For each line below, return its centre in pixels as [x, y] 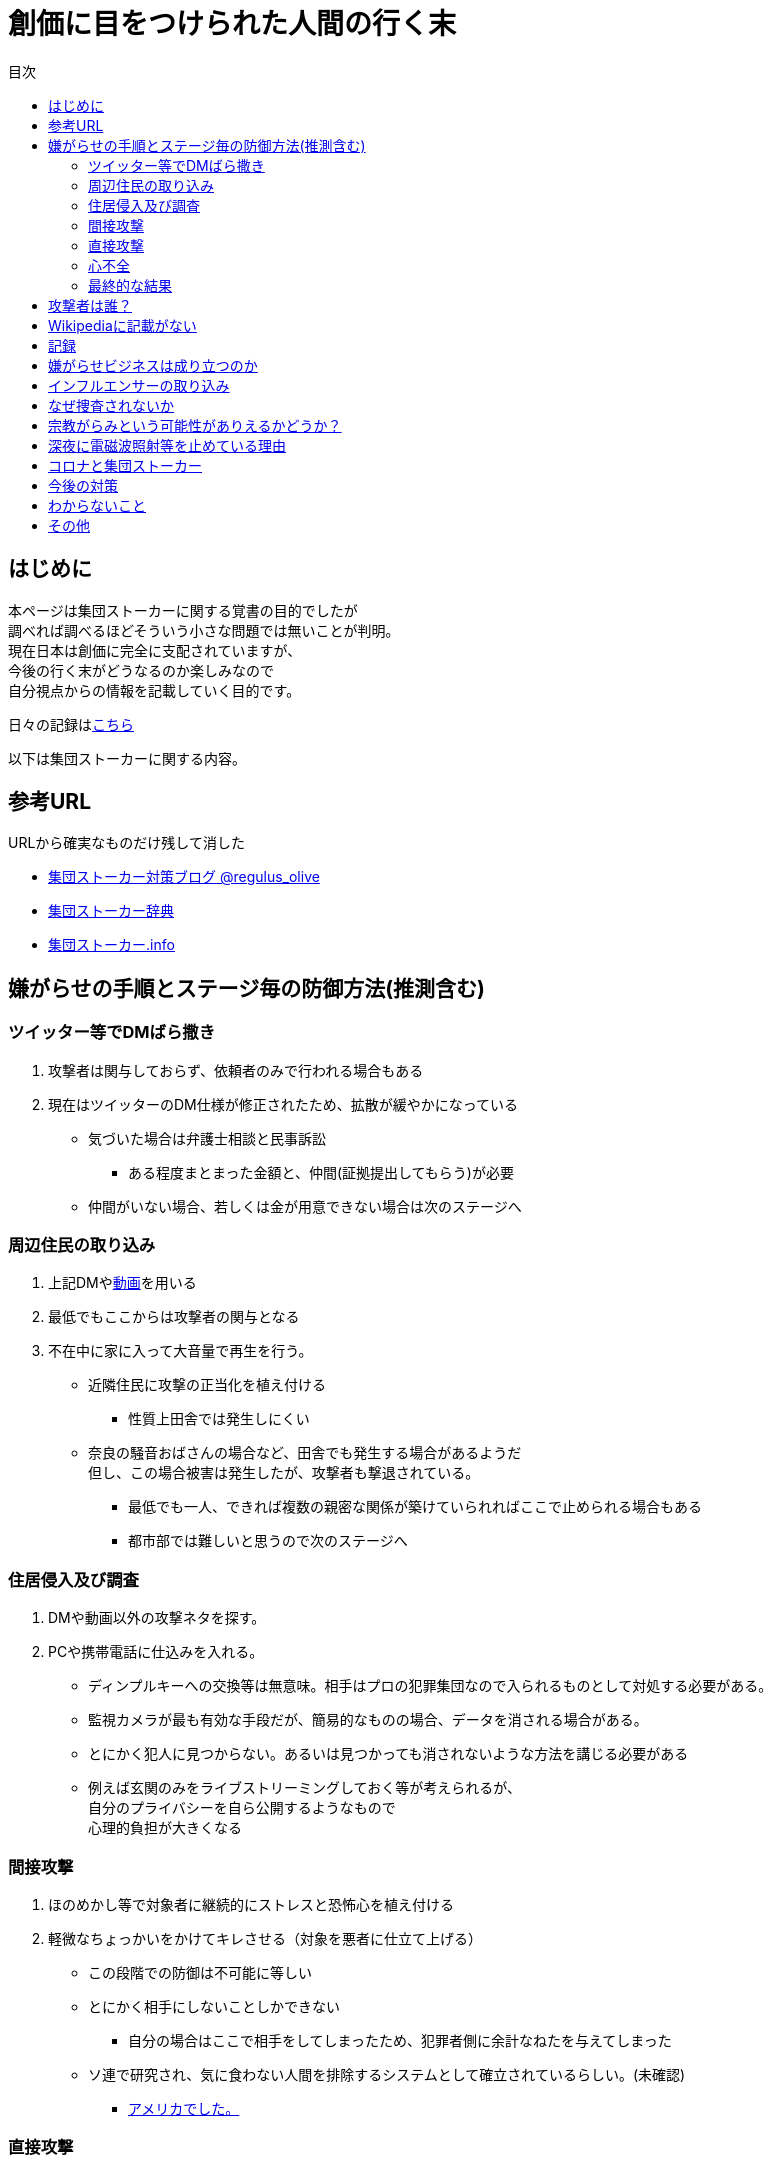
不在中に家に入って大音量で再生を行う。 [180, 1351]
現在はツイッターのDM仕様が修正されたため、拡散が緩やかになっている [283, 1104]
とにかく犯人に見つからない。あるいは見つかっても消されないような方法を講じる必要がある [388, 1754]
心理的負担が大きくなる [165, 1828]
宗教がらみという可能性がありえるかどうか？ [195, 425]
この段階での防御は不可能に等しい [200, 1972]
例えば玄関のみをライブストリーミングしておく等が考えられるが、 [304, 1788]
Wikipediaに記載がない [122, 325]
